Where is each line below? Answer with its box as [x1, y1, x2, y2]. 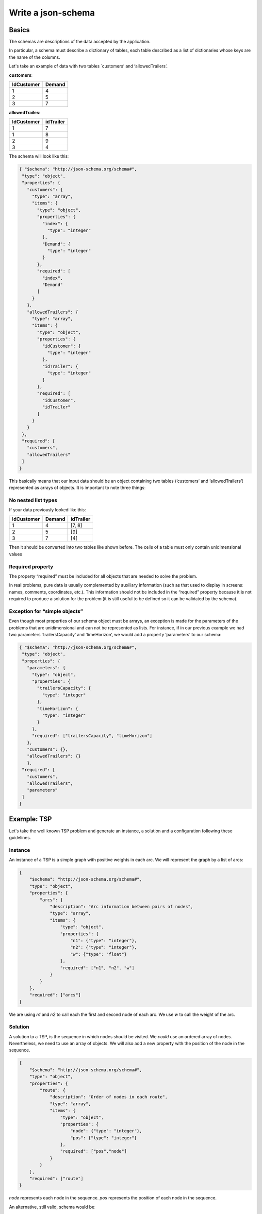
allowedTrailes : [9, 110, 41, 116]
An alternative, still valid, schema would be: [9, 1204, 96, 1210]
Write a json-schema [9, 7, 95, 18]
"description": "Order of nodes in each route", [49, 1094, 168, 1100]
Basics [9, 26, 30, 34]
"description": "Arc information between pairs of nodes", [49, 904, 194, 910]
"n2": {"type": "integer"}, [70, 944, 137, 950]
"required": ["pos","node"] [60, 1148, 127, 1154]
